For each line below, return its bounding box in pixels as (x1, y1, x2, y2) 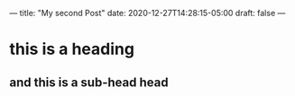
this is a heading (9, 39, 135, 59)
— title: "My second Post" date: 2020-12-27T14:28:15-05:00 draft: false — (9, 8, 286, 18)
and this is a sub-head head (9, 74, 169, 90)
